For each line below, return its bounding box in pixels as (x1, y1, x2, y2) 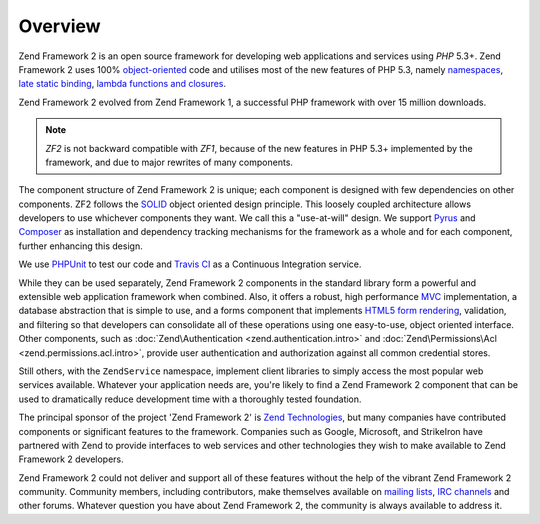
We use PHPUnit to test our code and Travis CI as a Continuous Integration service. (18, 258, 362, 270)
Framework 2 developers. (18, 453, 124, 465)
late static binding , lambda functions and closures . (18, 78, 227, 90)
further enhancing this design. (18, 240, 144, 252)
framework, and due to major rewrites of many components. (45, 156, 294, 168)
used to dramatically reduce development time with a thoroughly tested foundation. (18, 393, 362, 405)
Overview (18, 15, 101, 37)
